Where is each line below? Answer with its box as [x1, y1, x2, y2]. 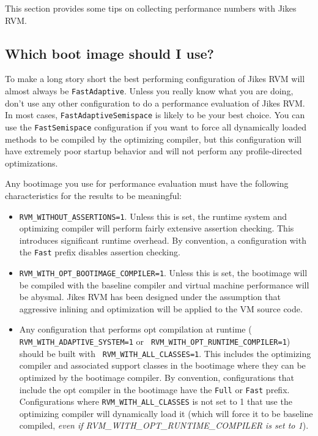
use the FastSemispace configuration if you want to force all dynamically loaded [5, 120, 307, 133]
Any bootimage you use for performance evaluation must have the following [5, 177, 289, 190]
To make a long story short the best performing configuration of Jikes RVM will [5, 72, 305, 85]
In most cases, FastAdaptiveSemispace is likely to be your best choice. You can [5, 108, 305, 121]
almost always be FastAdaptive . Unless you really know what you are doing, [5, 84, 294, 97]
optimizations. [5, 156, 58, 169]
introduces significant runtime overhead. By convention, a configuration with [19, 233, 306, 246]
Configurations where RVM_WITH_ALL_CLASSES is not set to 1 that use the [19, 395, 292, 408]
